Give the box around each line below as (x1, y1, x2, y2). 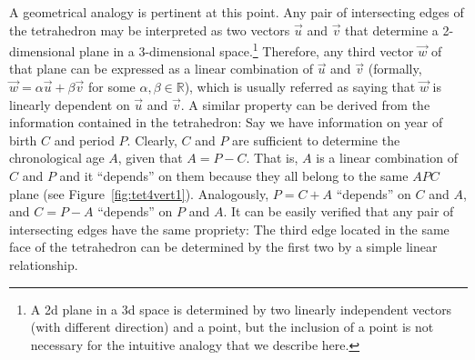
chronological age (9, 148, 105, 167)
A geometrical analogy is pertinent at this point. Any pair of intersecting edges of (9, 3, 464, 21)
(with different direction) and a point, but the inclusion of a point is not (30, 317, 434, 336)
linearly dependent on (9, 95, 130, 114)
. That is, (246, 148, 298, 167)
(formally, (368, 59, 422, 78)
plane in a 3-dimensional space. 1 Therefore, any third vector (79, 39, 414, 60)
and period (54, 130, 115, 149)
